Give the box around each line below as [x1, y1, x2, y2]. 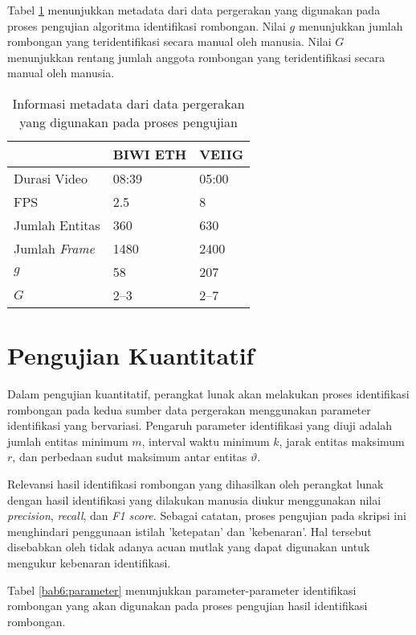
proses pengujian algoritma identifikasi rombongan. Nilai [7, 17, 286, 34]
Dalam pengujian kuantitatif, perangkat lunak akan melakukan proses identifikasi [7, 386, 410, 402]
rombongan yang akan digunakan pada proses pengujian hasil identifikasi [7, 597, 368, 614]
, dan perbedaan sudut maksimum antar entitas [12, 448, 247, 465]
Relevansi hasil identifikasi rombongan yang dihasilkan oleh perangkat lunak [7, 476, 384, 493]
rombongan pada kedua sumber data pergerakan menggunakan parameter [7, 401, 371, 418]
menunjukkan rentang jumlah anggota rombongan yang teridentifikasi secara [7, 48, 385, 65]
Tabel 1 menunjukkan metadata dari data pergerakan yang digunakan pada [7, 2, 381, 18]
